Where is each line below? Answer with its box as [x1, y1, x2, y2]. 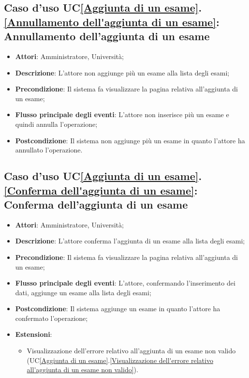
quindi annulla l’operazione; [15, 119, 98, 129]
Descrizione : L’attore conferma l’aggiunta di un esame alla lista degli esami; [15, 236, 245, 246]
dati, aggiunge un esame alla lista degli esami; [15, 287, 151, 297]
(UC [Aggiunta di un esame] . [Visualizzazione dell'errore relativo [27, 355, 213, 365]
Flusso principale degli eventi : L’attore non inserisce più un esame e [15, 109, 229, 120]
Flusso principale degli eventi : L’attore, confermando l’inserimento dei [15, 278, 235, 288]
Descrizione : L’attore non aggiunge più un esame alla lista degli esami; [15, 67, 230, 77]
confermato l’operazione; [15, 313, 88, 323]
